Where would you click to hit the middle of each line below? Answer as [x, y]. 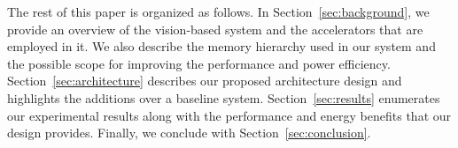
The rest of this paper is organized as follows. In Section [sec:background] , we [218, 11]
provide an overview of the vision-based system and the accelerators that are [215, 29]
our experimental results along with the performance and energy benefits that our [229, 115]
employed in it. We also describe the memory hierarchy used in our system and [221, 46]
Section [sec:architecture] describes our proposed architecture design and [205, 81]
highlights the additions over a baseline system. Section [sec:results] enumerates [224, 97]
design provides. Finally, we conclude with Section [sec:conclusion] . [189, 133]
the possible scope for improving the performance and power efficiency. [199, 63]
